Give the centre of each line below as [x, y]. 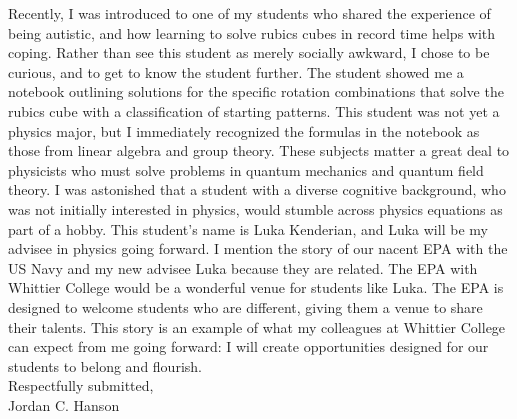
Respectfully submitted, [81, 385]
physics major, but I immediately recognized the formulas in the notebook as [244, 130]
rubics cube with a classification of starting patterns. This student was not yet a [254, 110]
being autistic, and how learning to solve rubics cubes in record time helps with [252, 32]
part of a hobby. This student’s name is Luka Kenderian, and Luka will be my [248, 228]
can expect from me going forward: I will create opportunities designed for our [248, 346]
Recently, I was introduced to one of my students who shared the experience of [249, 13]
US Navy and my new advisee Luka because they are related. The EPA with [243, 267]
